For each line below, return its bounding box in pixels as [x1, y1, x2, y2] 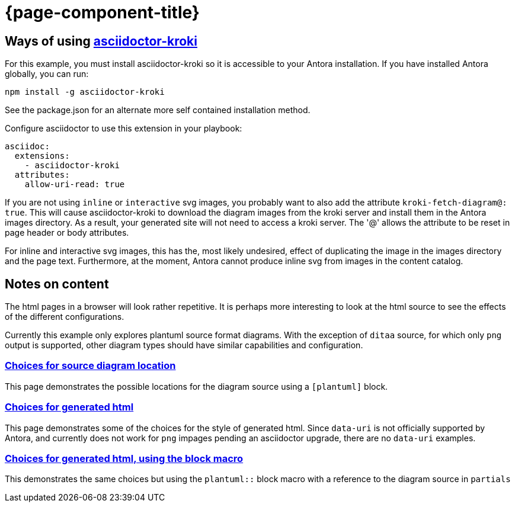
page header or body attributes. [5, 227, 129, 238]
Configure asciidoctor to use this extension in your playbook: [5, 123, 242, 134]
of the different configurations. [5, 312, 124, 322]
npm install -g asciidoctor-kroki [5, 87, 165, 97]
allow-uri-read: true [24, 179, 125, 190]
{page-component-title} [5, 2, 200, 23]
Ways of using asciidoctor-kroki [5, 33, 197, 49]
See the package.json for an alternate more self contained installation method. [5, 105, 311, 115]
